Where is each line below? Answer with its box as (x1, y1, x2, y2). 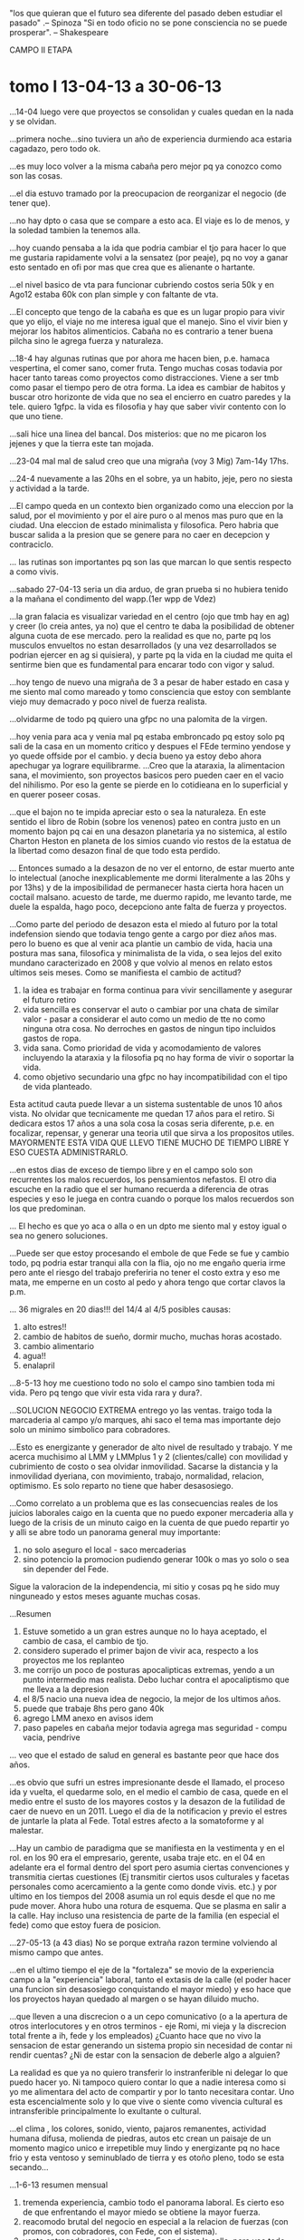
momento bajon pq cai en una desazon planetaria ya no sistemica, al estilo (9, 826, 288, 836)
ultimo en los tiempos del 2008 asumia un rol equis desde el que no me (9, 1891, 276, 1902)
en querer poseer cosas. (9, 788, 101, 799)
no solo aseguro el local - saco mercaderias (22, 1544, 187, 1555)
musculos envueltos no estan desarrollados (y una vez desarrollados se (9, 640, 278, 650)
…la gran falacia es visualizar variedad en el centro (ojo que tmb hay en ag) (9, 611, 290, 621)
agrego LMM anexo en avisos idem (22, 1712, 154, 1723)
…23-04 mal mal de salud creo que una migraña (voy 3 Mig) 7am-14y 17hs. (9, 455, 290, 466)
